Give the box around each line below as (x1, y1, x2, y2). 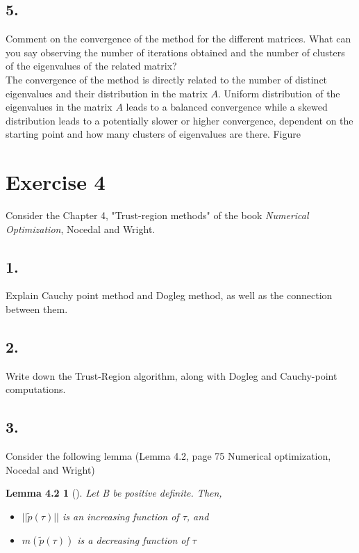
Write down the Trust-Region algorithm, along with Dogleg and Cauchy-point (6, 368, 337, 383)
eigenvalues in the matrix (6, 99, 112, 114)
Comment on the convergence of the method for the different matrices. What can (6, 31, 351, 46)
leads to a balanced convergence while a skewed (126, 99, 328, 114)
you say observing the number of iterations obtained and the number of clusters (6, 45, 345, 59)
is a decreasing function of (77, 532, 189, 547)
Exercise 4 (6, 168, 106, 196)
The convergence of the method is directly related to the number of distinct (6, 72, 328, 86)
